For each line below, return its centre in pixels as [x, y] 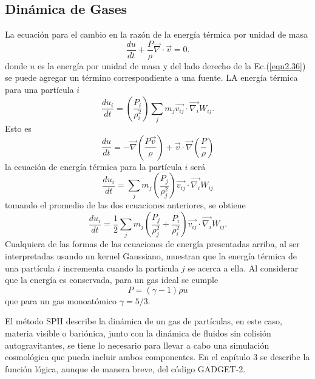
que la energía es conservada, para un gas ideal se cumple [112, 280]
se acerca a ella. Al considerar [243, 268]
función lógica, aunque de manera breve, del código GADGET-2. [125, 368]
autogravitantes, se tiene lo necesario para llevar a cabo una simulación [137, 345]
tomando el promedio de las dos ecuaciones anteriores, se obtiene [125, 205]
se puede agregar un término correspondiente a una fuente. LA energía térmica [151, 77]
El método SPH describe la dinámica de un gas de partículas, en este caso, [144, 321]
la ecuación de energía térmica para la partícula [93, 166]
